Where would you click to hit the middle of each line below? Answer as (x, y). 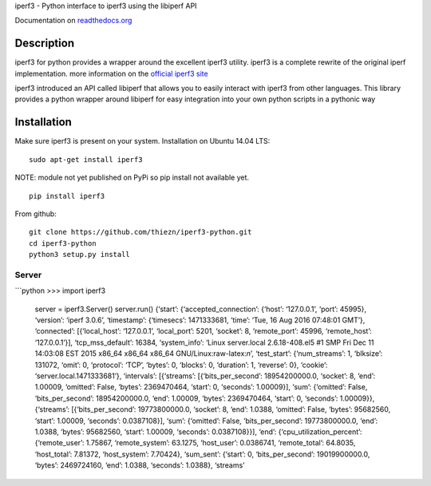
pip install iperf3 (67, 196)
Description (45, 43)
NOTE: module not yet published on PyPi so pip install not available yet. (132, 178)
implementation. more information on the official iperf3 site (111, 73)
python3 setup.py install (80, 255)
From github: (36, 213)
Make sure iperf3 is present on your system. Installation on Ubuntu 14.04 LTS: (142, 141)
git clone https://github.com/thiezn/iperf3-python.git (140, 232)
